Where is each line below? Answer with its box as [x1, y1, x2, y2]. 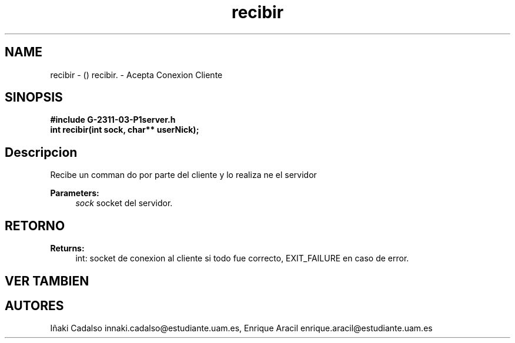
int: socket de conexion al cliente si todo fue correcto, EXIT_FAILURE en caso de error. [75, 253, 409, 264]
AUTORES [5, 298, 64, 313]
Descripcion [5, 144, 78, 160]
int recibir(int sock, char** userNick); [50, 125, 199, 135]
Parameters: [50, 188, 99, 199]
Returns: [50, 243, 85, 254]
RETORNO [5, 218, 65, 233]
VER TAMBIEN [5, 273, 89, 288]
